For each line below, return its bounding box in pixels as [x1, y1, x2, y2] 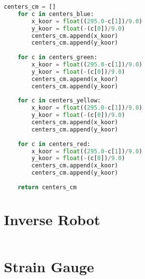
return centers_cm [17, 183, 77, 191]
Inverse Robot [4, 209, 101, 229]
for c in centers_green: [17, 54, 98, 61]
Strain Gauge [4, 257, 94, 277]
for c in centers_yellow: [17, 97, 101, 104]
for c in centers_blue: [17, 10, 94, 17]
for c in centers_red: [17, 140, 91, 148]
